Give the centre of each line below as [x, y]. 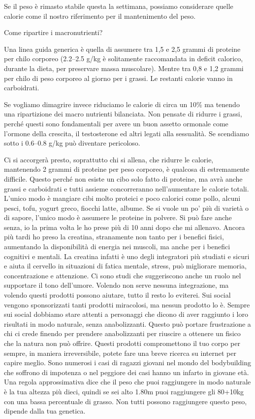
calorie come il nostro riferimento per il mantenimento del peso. [100, 16]
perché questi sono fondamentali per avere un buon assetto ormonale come [116, 123]
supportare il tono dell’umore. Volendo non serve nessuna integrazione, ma [116, 285]
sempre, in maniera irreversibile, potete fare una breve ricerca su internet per [120, 353]
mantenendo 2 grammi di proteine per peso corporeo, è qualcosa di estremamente [127, 169]
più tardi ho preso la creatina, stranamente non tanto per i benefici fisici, [114, 237]
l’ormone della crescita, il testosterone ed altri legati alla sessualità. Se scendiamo [127, 133]
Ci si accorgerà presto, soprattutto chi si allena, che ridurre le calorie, [109, 159]
